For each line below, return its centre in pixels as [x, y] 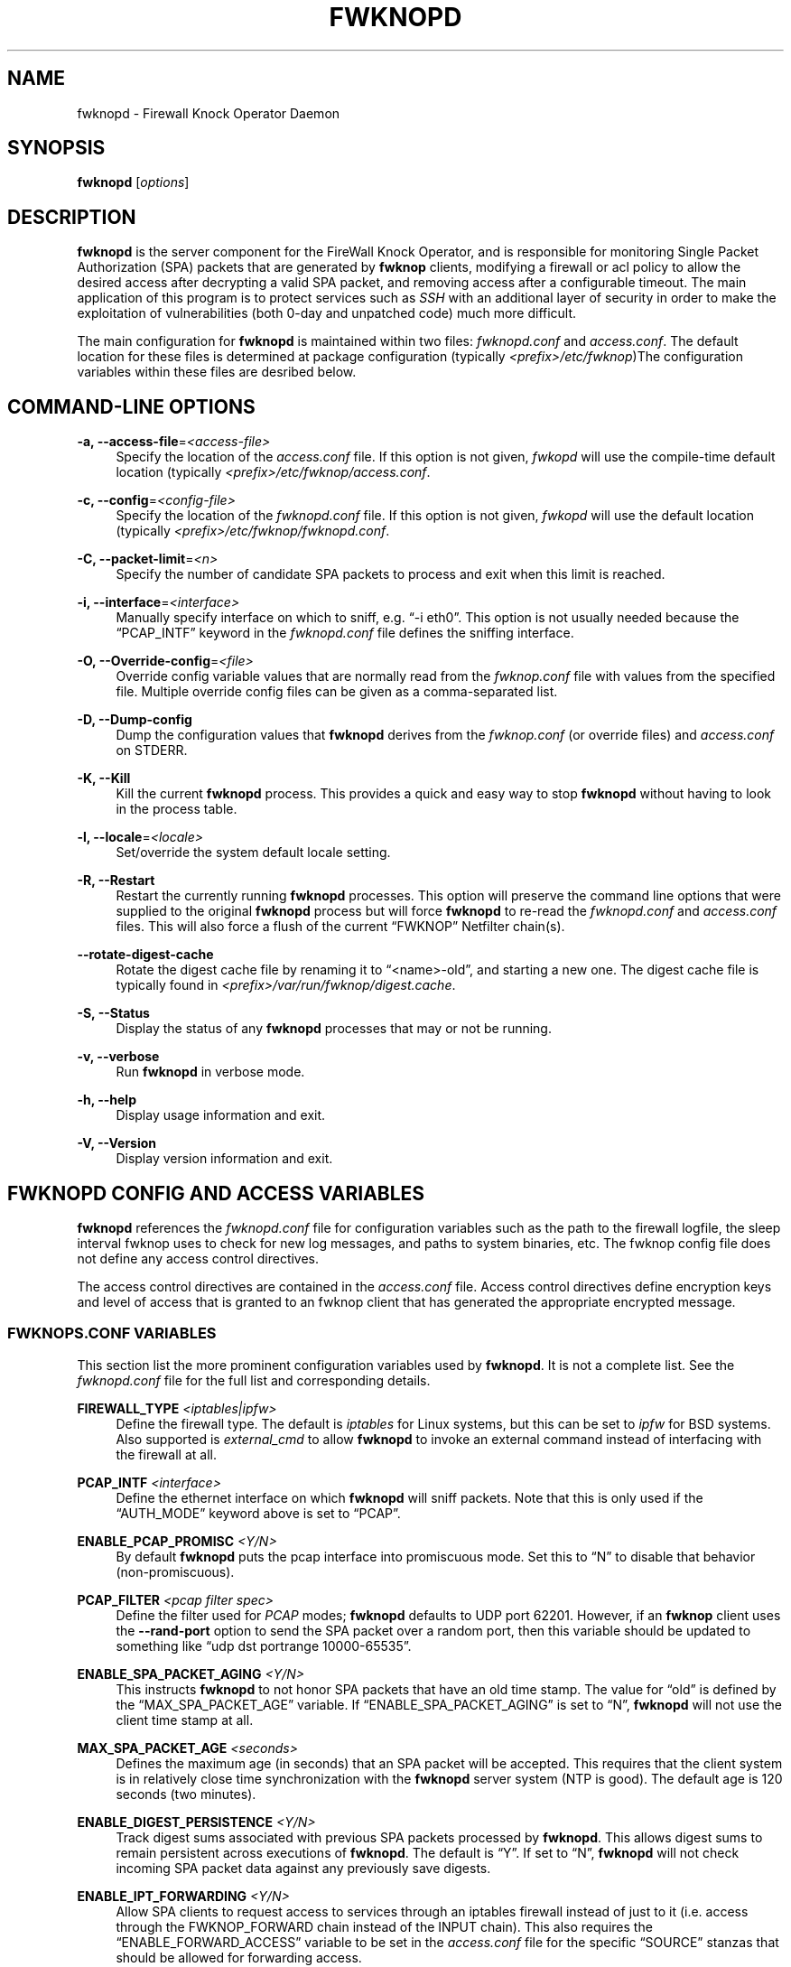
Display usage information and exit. [221, 1115]
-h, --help [107, 1100]
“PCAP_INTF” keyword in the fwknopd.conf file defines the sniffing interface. [345, 633]
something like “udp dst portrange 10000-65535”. [264, 1645]
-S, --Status [113, 1013]
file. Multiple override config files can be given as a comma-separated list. [337, 692]
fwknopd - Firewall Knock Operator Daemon [209, 113]
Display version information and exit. [224, 1159]
